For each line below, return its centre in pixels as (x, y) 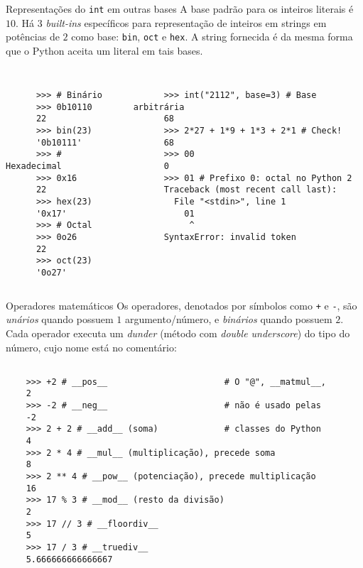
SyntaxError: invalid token (230, 237)
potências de (33, 37)
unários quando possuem (60, 319)
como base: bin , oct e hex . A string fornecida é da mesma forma (212, 37)
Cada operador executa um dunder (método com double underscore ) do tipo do (178, 333)
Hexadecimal (34, 166)
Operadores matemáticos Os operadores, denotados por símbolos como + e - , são (181, 305)
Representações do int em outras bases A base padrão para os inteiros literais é (180, 9)
